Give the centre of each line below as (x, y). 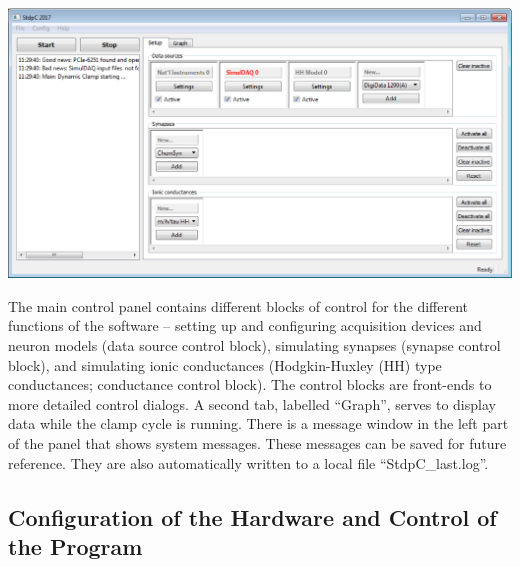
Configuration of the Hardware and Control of (252, 516)
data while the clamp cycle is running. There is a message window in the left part (258, 423)
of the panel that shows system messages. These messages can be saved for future (257, 442)
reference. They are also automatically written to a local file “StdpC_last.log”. (248, 462)
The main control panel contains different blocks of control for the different (238, 305)
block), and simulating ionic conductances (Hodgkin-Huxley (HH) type (225, 364)
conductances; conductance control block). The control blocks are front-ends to (250, 384)
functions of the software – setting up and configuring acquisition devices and (245, 325)
